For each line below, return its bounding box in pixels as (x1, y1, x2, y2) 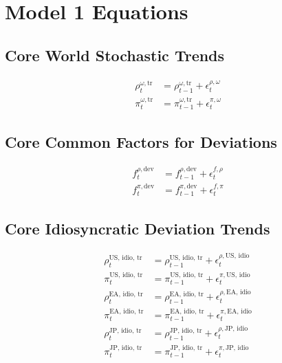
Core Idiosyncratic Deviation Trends (5, 217, 270, 239)
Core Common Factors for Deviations (5, 131, 277, 152)
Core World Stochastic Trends (5, 44, 225, 65)
